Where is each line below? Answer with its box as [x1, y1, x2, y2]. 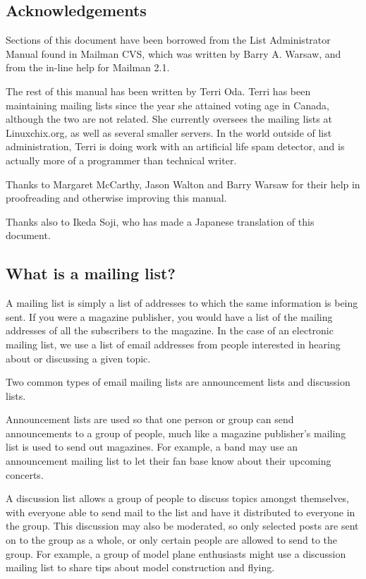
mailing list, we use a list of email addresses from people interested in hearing [6, 336, 341, 351]
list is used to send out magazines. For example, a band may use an [6, 439, 298, 454]
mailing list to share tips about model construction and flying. [6, 560, 275, 575]
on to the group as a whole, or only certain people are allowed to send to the [6, 532, 338, 547]
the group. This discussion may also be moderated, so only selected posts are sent [6, 518, 359, 533]
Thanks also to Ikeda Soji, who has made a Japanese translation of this [6, 214, 315, 228]
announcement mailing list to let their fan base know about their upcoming [6, 453, 331, 468]
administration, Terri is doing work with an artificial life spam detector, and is [6, 139, 345, 154]
